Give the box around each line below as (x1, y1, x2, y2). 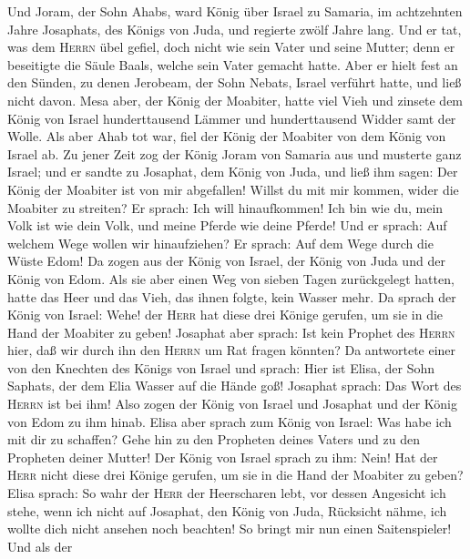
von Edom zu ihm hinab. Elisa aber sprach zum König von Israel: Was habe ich (7, 412, 452, 431)
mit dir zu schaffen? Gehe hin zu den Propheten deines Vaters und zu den (7, 430, 420, 449)
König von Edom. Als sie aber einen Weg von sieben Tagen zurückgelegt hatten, (7, 269, 455, 288)
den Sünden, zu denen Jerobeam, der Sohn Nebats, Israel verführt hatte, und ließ (7, 73, 462, 92)
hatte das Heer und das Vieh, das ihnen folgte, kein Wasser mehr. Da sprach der (7, 287, 456, 306)
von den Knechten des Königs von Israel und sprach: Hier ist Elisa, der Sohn (7, 358, 435, 377)
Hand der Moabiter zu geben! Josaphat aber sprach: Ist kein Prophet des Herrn (7, 322, 455, 341)
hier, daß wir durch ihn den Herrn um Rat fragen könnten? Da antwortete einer (7, 340, 456, 360)
